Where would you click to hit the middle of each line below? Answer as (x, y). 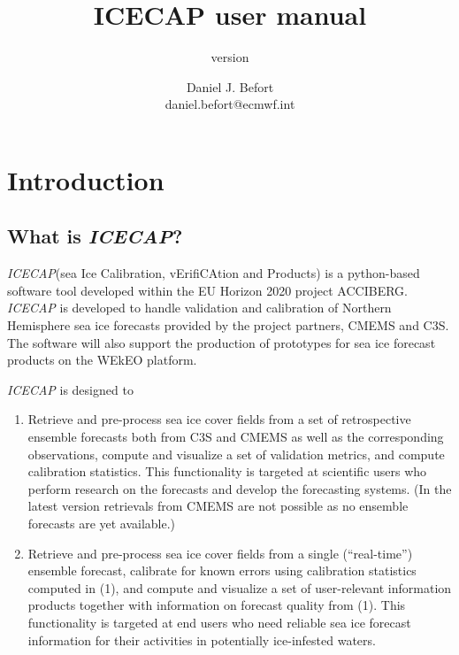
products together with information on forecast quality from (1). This (217, 605)
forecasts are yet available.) (102, 524)
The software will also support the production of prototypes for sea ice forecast (222, 342)
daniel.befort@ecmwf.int (230, 104)
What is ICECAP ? (95, 236)
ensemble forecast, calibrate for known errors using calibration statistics (222, 570)
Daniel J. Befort (230, 86)
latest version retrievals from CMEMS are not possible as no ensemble (218, 506)
